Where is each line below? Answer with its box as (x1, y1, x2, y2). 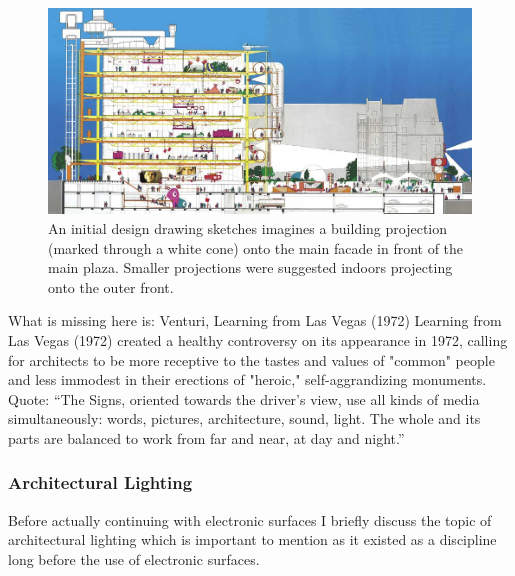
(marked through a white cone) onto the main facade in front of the (48, 237, 464, 258)
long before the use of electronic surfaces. (8, 548, 260, 569)
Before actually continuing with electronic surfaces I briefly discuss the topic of (8, 509, 492, 530)
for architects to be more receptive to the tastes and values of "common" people (8, 349, 495, 370)
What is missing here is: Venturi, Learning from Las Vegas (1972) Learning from (8, 310, 502, 331)
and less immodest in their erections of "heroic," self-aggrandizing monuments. (8, 369, 487, 390)
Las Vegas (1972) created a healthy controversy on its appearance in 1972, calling (8, 329, 508, 350)
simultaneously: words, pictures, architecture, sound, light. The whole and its (8, 408, 481, 429)
